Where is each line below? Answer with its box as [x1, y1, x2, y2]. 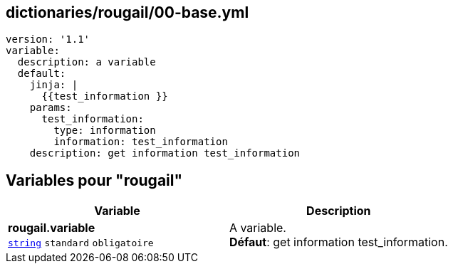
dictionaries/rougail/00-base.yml [6, 4, 249, 21]
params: [29, 102, 72, 114]
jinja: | [29, 79, 78, 91]
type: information [53, 125, 156, 137]
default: [17, 68, 66, 80]
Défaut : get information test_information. [229, 235, 448, 250]
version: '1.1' [6, 33, 90, 46]
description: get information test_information [29, 147, 301, 159]
